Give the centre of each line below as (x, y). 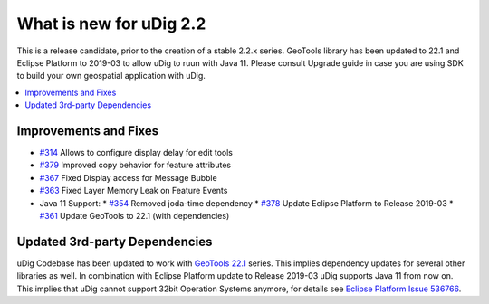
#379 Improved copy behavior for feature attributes (135, 165)
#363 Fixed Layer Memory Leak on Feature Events (134, 191)
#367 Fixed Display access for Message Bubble (128, 177)
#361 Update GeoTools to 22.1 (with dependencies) (134, 215)
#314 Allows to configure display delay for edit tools (136, 153)
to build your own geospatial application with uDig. (111, 76)
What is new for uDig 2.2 (111, 24)
